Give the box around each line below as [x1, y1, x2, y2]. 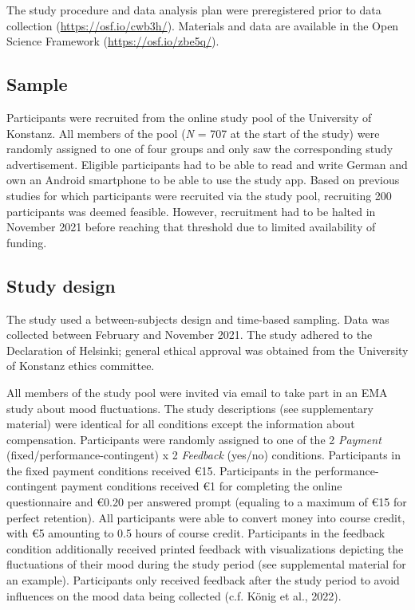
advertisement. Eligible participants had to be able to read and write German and [6, 155, 408, 172]
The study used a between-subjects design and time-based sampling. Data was [6, 310, 389, 327]
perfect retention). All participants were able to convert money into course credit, [6, 509, 405, 525]
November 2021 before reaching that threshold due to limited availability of [6, 218, 376, 235]
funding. [6, 234, 47, 250]
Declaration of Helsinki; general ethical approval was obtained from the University [6, 341, 409, 358]
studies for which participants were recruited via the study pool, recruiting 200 [6, 187, 392, 203]
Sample [6, 72, 68, 96]
